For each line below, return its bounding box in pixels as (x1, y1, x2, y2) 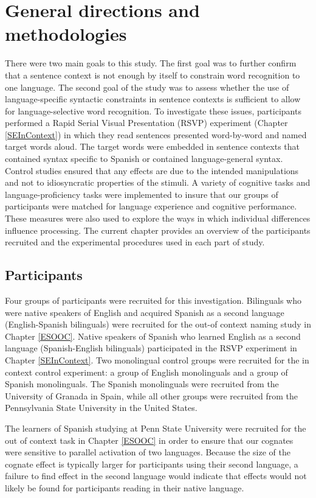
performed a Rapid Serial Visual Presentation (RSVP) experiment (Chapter (5, 116, 288, 129)
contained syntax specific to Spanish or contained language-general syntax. (5, 152, 283, 165)
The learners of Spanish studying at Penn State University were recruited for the (5, 421, 306, 434)
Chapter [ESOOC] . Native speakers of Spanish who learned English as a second (5, 329, 301, 342)
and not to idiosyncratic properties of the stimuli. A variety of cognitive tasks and (5, 176, 311, 189)
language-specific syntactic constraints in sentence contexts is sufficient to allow (5, 93, 301, 105)
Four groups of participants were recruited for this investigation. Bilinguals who (5, 294, 301, 307)
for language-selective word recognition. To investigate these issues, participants (5, 104, 301, 117)
